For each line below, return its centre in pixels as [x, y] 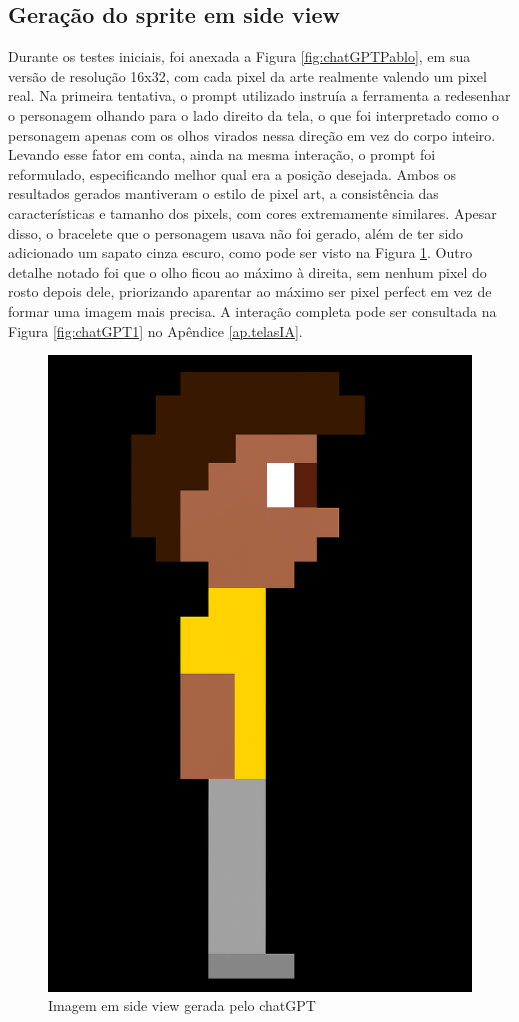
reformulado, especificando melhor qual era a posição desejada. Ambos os [232, 173]
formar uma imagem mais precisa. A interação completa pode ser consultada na [252, 310]
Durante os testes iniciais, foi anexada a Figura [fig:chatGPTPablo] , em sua [239, 56]
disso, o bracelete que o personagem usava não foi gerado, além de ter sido [236, 232]
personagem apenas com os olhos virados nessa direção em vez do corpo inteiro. [252, 134]
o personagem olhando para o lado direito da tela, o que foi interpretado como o [254, 114]
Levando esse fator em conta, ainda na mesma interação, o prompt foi [222, 154]
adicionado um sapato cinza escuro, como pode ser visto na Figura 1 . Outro [240, 252]
